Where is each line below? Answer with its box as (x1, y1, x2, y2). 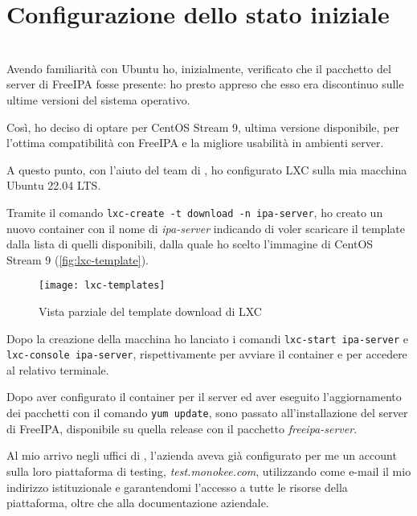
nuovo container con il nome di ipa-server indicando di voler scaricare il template (6, 219, 405, 236)
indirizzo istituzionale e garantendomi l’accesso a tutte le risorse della (6, 478, 348, 495)
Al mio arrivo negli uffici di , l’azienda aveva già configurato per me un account (6, 447, 397, 464)
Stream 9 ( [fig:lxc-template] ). (6, 251, 149, 268)
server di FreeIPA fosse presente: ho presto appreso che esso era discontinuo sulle (6, 76, 404, 92)
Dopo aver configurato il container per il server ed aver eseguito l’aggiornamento (6, 388, 402, 405)
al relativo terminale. (6, 361, 109, 378)
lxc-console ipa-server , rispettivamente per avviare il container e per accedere (6, 346, 407, 362)
